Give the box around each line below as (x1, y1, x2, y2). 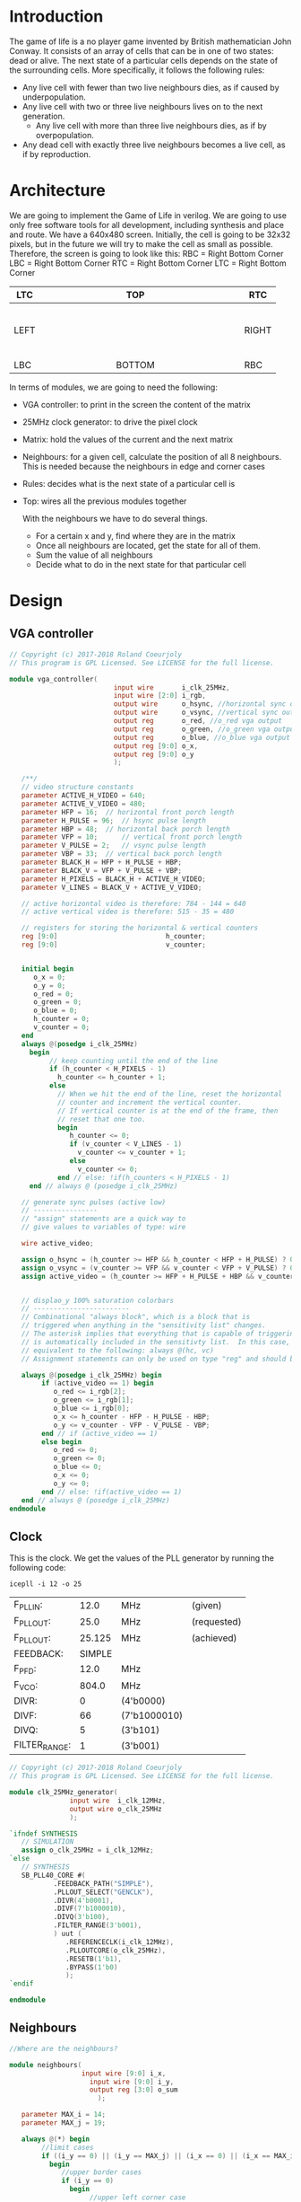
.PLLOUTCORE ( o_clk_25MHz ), (65, 1946, 167, 1955)
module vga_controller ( (9, 674, 99, 683)
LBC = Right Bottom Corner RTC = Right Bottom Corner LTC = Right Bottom (9, 258, 287, 269)
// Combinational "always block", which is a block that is (21, 1313, 251, 1322)
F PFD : (13, 1661, 37, 1676)
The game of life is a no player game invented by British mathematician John (9, 36, 292, 47)
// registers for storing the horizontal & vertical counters (21, 923, 258, 933)
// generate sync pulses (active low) (21, 1197, 167, 1207)
